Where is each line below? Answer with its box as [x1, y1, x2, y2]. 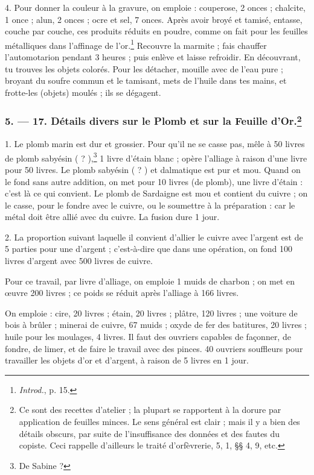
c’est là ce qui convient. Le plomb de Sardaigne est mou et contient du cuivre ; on [5, 187, 308, 200]
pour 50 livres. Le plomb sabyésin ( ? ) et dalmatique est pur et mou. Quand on [5, 163, 301, 175]
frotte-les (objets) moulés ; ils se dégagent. [5, 86, 161, 98]
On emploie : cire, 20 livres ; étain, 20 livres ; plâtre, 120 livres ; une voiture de [5, 306, 298, 319]
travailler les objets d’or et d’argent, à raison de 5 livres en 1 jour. [5, 354, 249, 366]
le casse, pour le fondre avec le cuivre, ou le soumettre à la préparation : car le [5, 198, 295, 211]
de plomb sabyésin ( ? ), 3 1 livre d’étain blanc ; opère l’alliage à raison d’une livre [5, 149, 307, 164]
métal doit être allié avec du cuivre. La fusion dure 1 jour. [5, 210, 220, 223]
